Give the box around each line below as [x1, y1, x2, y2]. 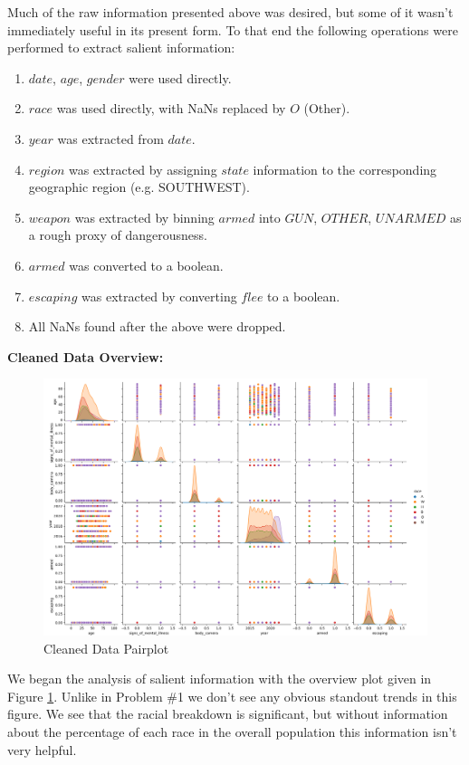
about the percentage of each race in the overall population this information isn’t [7, 722, 457, 741]
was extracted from [57, 129, 164, 148]
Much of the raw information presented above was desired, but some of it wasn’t [7, 3, 454, 21]
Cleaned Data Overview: [7, 347, 164, 366]
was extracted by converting [81, 286, 237, 305]
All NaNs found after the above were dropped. [28, 317, 286, 336]
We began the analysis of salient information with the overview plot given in [7, 669, 432, 688]
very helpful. [7, 740, 77, 759]
